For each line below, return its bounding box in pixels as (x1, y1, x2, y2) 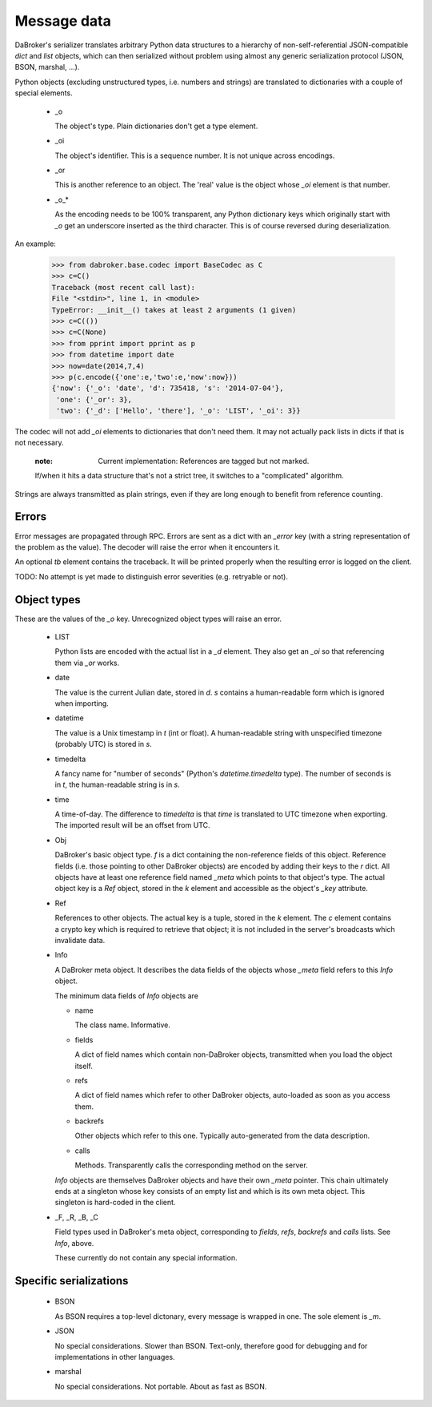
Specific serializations (14, 1274, 129, 1288)
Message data (14, 12, 111, 30)
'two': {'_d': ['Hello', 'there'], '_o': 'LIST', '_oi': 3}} (56, 406, 301, 416)
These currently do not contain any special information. (54, 1252, 238, 1262)
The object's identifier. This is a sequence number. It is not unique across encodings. (54, 151, 335, 160)
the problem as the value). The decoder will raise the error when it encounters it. (14, 542, 280, 552)
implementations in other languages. (54, 1352, 175, 1361)
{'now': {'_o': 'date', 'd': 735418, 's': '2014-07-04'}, (51, 384, 284, 393)
